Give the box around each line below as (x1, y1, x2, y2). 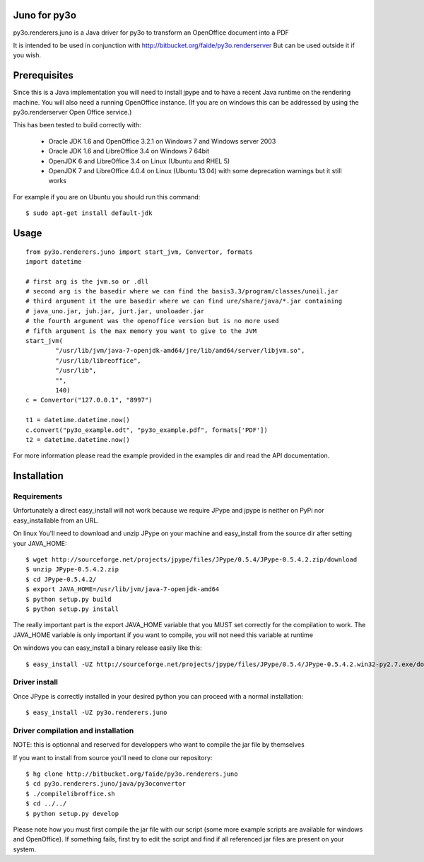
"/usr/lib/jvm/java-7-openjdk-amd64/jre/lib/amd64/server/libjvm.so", (55, 346, 305, 355)
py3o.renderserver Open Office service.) (13, 107, 132, 116)
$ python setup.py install (25, 605, 119, 613)
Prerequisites (13, 69, 73, 81)
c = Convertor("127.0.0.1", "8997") (25, 396, 153, 404)
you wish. (13, 51, 42, 59)
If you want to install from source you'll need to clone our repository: (13, 753, 213, 762)
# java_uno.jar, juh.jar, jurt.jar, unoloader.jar (25, 307, 205, 315)
